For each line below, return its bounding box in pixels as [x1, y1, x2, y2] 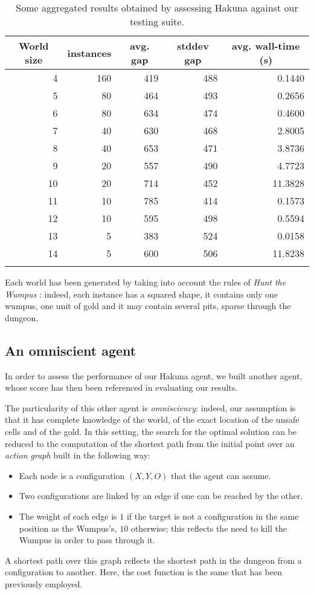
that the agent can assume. [171, 469, 271, 481]
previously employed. [5, 577, 83, 590]
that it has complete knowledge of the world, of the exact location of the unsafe [5, 413, 300, 426]
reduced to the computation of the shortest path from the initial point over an [5, 437, 295, 449]
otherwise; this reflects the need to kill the [130, 521, 287, 534]
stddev [176, 39, 209, 53]
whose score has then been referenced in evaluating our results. [5, 381, 238, 394]
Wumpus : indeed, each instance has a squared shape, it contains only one [5, 287, 278, 300]
